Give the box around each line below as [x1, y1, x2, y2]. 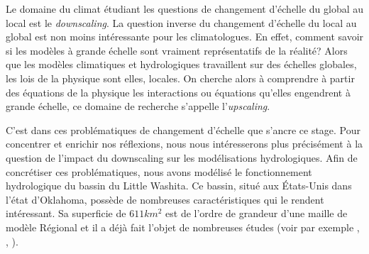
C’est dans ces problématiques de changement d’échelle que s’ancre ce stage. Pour [6, 122, 361, 137]
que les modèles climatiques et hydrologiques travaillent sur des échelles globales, [6, 57, 357, 72]
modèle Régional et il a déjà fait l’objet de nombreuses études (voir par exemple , [6, 219, 360, 234]
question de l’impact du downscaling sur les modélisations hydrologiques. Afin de [6, 150, 358, 165]
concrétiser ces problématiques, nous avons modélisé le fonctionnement [6, 164, 312, 179]
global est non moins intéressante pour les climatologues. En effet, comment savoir [6, 29, 364, 44]
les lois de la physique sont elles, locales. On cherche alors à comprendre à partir [6, 70, 355, 85]
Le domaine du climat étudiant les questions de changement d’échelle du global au [6, 1, 364, 16]
